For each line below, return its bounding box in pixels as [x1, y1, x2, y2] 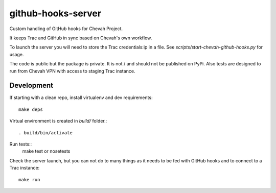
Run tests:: [9, 141, 32, 147]
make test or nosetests [22, 148, 71, 154]
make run [18, 177, 40, 182]
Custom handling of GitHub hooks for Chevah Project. [9, 26, 123, 32]
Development [9, 81, 54, 90]
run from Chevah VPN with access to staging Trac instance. [9, 68, 135, 74]
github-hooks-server [9, 8, 102, 19]
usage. [9, 51, 24, 57]
